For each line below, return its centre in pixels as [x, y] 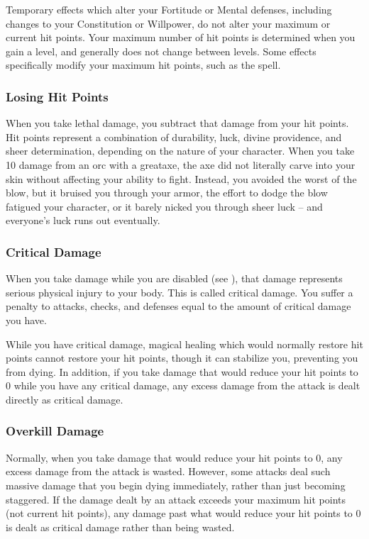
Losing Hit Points [57, 96]
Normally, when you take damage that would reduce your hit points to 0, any [174, 457]
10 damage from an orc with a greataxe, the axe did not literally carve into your [181, 164]
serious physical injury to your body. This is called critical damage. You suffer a [180, 292]
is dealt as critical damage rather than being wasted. [120, 527]
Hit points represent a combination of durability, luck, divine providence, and [174, 137]
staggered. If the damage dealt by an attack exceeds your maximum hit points [176, 499]
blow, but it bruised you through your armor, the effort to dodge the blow [167, 193]
